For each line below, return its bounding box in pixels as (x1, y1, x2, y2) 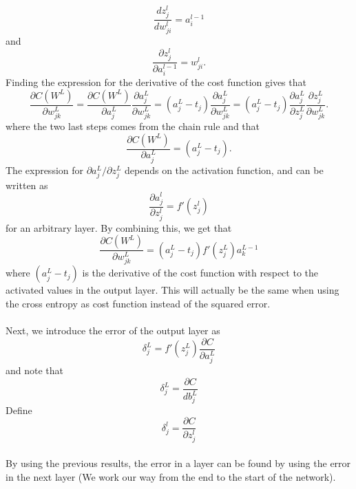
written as (6, 177, 48, 192)
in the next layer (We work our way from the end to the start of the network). (6, 469, 336, 483)
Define (6, 402, 32, 417)
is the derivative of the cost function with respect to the (82, 265, 318, 280)
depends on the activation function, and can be (125, 162, 324, 177)
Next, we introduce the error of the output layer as (6, 323, 220, 338)
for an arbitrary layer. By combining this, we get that (6, 220, 232, 235)
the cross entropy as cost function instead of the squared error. (6, 296, 271, 311)
